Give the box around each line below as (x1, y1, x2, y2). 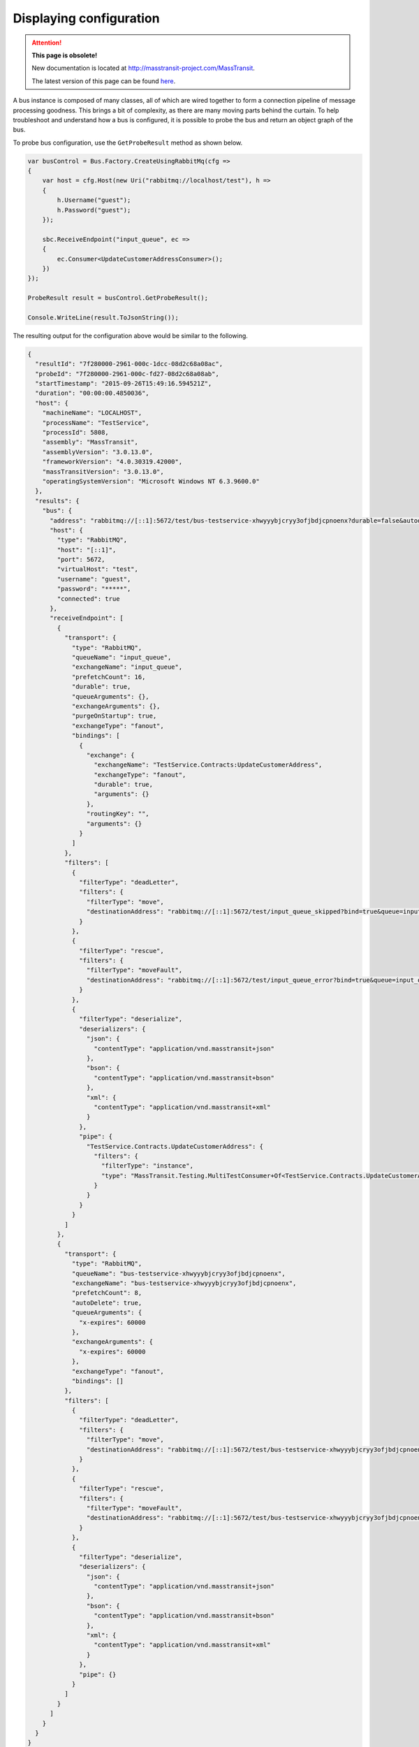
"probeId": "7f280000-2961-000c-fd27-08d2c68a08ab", (35, 370, 219, 377)
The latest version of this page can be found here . (31, 77, 176, 85)
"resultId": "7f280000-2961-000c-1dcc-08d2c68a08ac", (35, 360, 223, 368)
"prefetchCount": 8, (71, 1289, 142, 1297)
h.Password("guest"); (57, 206, 131, 214)
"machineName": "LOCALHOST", (42, 409, 142, 417)
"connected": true (57, 595, 120, 602)
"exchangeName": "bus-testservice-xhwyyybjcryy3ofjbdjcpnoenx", (71, 1279, 297, 1287)
